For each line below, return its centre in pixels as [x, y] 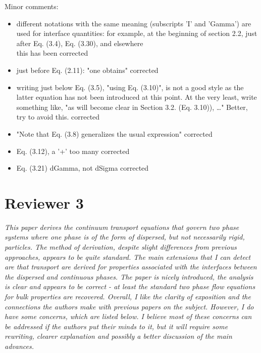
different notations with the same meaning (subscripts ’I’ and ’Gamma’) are [134, 23]
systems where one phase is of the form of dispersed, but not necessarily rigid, [125, 237]
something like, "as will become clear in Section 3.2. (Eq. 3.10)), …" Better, [132, 107]
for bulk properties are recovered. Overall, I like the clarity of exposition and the [128, 296]
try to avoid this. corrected [58, 117]
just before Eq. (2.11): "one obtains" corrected [87, 70]
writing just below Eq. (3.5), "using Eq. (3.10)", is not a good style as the [130, 87]
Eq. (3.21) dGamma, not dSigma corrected [83, 168]
